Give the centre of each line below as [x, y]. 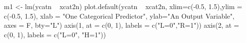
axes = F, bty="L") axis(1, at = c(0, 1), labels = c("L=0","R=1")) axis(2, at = [122, 25]
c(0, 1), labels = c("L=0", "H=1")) [55, 34]
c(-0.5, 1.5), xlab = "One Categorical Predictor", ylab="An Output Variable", [119, 16]
